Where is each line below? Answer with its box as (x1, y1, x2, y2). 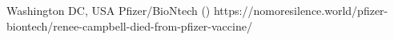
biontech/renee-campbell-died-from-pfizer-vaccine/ (6, 17, 252, 34)
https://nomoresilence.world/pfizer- (213, 2, 388, 18)
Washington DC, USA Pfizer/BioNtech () (6, 2, 211, 18)
